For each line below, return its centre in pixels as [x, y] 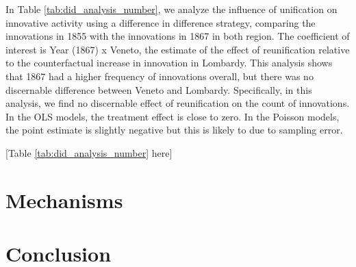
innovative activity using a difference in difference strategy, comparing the [161, 22]
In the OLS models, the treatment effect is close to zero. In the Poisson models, [173, 116]
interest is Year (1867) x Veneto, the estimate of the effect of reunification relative [178, 49]
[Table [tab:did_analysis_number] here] [89, 152]
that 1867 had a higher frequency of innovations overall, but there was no [160, 76]
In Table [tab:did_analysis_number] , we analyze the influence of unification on [171, 9]
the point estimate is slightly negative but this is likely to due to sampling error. [174, 130]
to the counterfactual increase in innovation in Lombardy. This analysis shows [169, 63]
